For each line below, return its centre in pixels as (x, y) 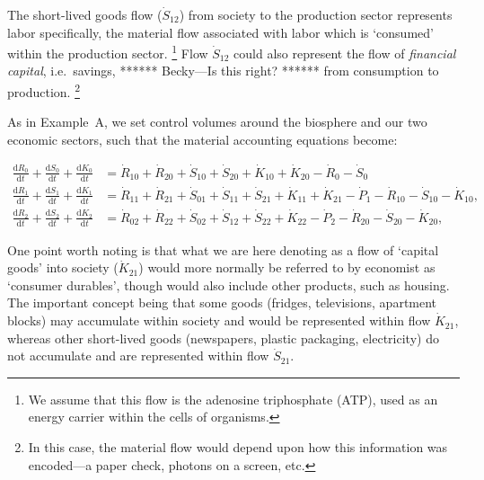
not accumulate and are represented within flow (138, 356)
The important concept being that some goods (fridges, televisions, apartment (222, 302)
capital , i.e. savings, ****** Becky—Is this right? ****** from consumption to (223, 71)
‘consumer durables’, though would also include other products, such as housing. (229, 284)
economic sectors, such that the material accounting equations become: (202, 139)
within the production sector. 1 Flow (108, 52)
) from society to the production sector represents (316, 14)
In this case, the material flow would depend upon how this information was (238, 447)
